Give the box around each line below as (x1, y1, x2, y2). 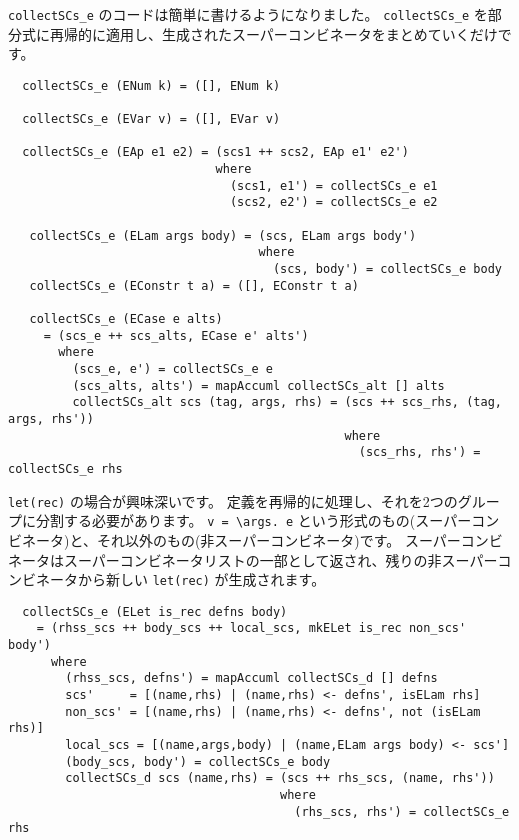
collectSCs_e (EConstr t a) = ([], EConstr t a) (29, 278, 359, 293)
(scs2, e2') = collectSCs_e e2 (229, 195, 438, 210)
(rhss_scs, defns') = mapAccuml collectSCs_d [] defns (65, 671, 438, 686)
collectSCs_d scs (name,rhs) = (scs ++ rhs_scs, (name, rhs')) (65, 771, 495, 786)
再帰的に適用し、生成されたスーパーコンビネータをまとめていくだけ (49, 23, 498, 44)
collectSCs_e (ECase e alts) (29, 312, 223, 327)
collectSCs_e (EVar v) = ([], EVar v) (22, 112, 281, 127)
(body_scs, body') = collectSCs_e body (65, 754, 331, 769)
